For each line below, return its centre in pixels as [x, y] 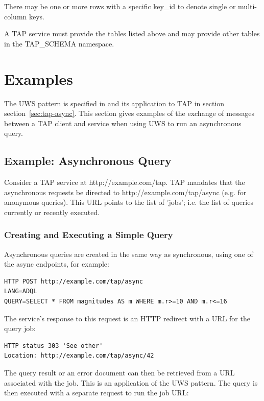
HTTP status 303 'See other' [54, 346]
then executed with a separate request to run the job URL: [97, 393]
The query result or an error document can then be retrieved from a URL [119, 373]
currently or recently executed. [52, 212]
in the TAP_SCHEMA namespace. [59, 43]
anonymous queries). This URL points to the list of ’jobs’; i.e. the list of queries [129, 202]
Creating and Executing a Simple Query [89, 235]
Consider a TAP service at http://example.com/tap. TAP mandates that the [125, 182]
